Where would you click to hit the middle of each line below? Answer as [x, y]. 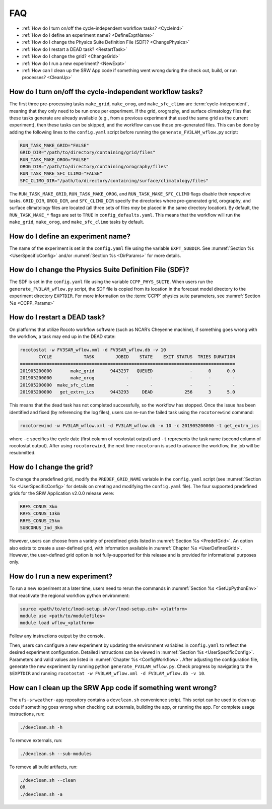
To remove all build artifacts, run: [44, 767]
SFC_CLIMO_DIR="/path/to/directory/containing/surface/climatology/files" [114, 181]
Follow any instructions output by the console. [57, 636]
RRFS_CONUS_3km [39, 507]
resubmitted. [22, 453]
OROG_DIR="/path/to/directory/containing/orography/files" [94, 166]
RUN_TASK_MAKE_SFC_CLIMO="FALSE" [61, 174]
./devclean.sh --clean [48, 780]
